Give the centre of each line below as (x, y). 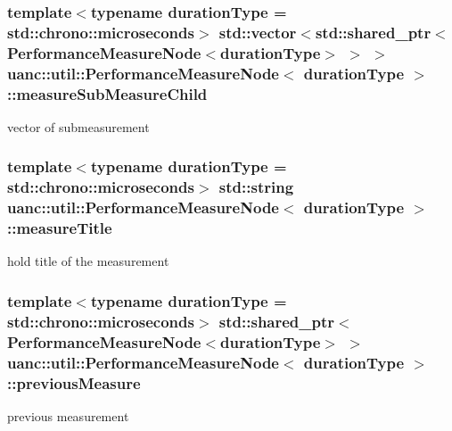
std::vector (258, 32)
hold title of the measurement (88, 261)
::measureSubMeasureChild (107, 93)
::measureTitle (60, 228)
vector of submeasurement (78, 126)
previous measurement (68, 415)
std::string (256, 187)
